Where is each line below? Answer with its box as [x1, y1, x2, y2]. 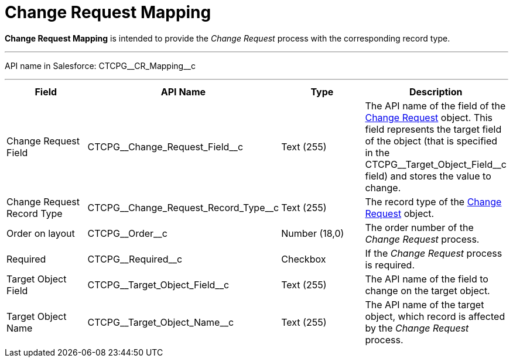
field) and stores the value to [365, 170, 491, 182]
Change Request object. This [365, 111, 493, 123]
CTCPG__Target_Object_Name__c [87, 316, 234, 328]
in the [365, 146, 390, 158]
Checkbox [281, 253, 326, 265]
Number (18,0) [281, 227, 344, 239]
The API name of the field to [365, 273, 488, 285]
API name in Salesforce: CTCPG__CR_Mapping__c [5, 60, 196, 71]
